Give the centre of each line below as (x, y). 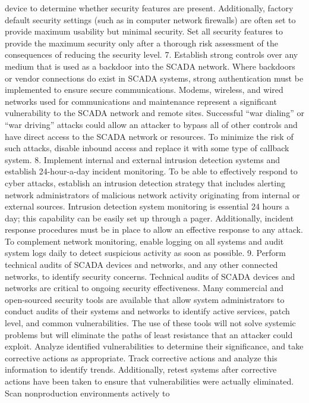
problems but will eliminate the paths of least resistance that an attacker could (149, 334)
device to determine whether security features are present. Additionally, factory (149, 8)
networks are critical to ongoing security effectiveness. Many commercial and (144, 288)
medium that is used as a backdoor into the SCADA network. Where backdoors (150, 66)
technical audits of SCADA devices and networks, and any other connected (141, 265)
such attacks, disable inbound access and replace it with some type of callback (147, 148)
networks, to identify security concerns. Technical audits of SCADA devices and (150, 276)
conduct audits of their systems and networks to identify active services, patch (147, 311)
